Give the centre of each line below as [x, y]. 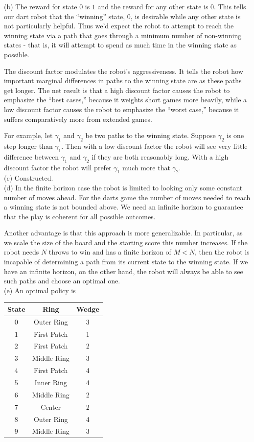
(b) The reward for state [41, 6]
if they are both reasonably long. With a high [160, 156]
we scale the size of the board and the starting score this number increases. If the [126, 242]
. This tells [230, 6]
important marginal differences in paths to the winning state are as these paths [123, 81]
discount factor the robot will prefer [58, 167]
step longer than [28, 146]
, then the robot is [222, 252]
